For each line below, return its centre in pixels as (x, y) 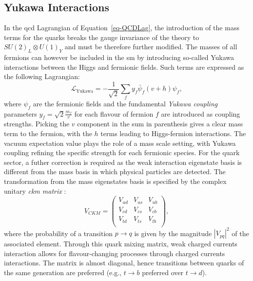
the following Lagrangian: (42, 76)
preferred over (163, 272)
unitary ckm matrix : (35, 191)
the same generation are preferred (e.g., (63, 272)
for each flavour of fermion (114, 113)
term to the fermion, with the (48, 133)
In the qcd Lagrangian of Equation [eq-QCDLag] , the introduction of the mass (122, 28)
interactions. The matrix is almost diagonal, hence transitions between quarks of (124, 263)
